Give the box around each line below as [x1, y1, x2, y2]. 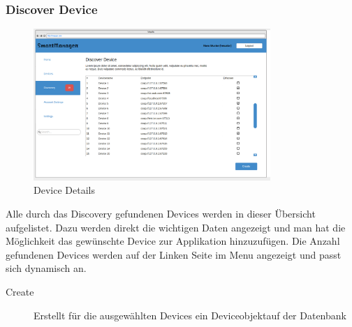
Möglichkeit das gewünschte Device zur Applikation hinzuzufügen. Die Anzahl [6, 234, 340, 248]
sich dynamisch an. [6, 261, 87, 275]
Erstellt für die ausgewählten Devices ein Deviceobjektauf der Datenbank [34, 307, 346, 322]
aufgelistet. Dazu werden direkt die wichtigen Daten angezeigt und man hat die [6, 220, 346, 234]
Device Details [34, 183, 95, 197]
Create [6, 284, 34, 298]
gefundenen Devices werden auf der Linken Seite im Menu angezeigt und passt [6, 247, 342, 261]
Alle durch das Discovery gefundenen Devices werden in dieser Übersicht [6, 206, 316, 221]
